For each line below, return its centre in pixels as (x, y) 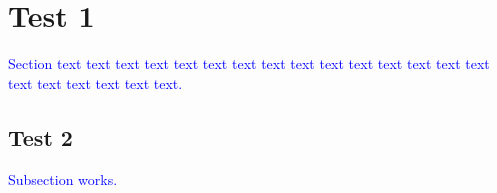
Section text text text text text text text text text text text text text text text (249, 63)
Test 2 (40, 136)
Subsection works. (63, 178)
